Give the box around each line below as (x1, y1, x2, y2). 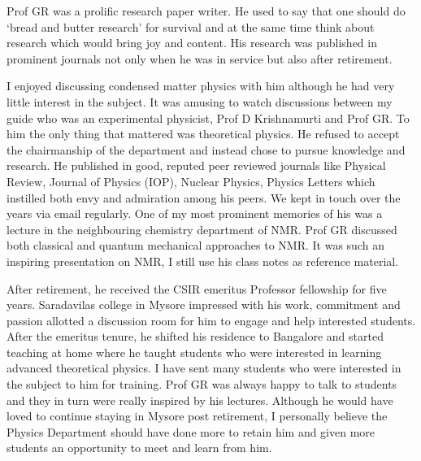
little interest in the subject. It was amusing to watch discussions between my (7, 93, 393, 110)
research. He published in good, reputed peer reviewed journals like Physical (7, 157, 386, 174)
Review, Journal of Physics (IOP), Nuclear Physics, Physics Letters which (7, 172, 375, 189)
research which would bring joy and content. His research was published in (7, 34, 377, 51)
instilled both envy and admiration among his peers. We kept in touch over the (7, 189, 401, 206)
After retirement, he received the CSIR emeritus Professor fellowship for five (7, 280, 387, 297)
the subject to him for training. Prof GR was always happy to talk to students (7, 376, 397, 393)
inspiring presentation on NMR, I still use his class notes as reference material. (7, 252, 399, 269)
